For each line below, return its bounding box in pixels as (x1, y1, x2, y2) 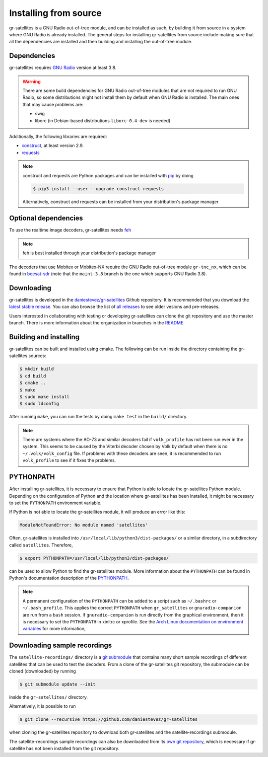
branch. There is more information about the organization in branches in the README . (9, 320, 185, 326)
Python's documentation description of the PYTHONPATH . (9, 575, 129, 581)
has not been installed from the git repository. (26, 746, 120, 752)
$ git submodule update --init (19, 681, 96, 687)
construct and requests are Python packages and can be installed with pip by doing (22, 172, 194, 178)
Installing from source (9, 7, 102, 18)
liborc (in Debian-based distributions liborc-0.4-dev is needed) (35, 117, 171, 124)
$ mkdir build (19, 366, 54, 372)
